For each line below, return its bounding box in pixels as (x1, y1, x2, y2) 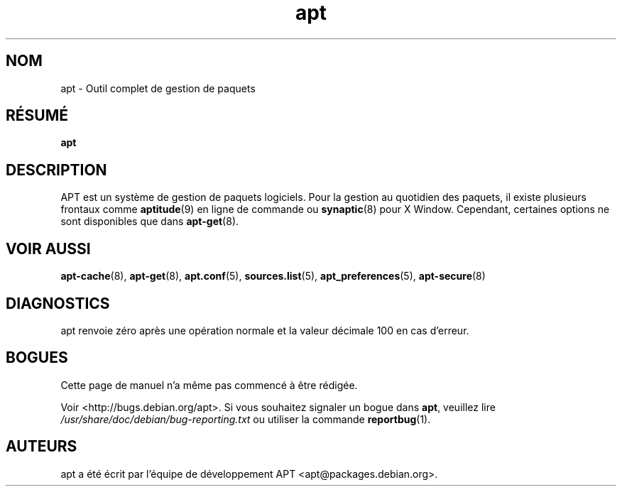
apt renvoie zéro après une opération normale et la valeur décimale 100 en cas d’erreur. (60, 324, 469, 337)
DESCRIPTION (6, 160, 107, 179)
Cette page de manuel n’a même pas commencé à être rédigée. (60, 378, 358, 391)
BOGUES (6, 349, 68, 367)
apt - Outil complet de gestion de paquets (60, 82, 256, 94)
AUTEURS (6, 437, 77, 456)
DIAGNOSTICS (6, 294, 110, 312)
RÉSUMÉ (6, 106, 68, 125)
